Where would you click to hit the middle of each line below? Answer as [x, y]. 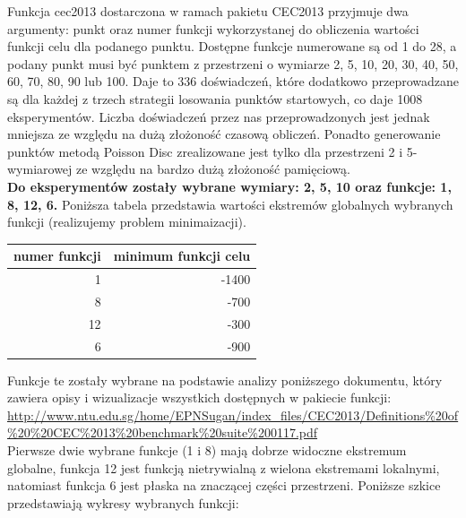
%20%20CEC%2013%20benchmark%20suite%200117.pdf [163, 432]
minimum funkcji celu [182, 256]
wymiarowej [40, 169]
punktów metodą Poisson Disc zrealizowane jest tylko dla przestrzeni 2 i [205, 151]
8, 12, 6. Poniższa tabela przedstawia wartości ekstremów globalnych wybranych [230, 204]
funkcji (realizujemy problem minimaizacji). [127, 222]
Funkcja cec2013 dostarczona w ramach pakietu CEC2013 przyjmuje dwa [208, 11]
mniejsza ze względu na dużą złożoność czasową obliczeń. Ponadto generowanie [224, 134]
